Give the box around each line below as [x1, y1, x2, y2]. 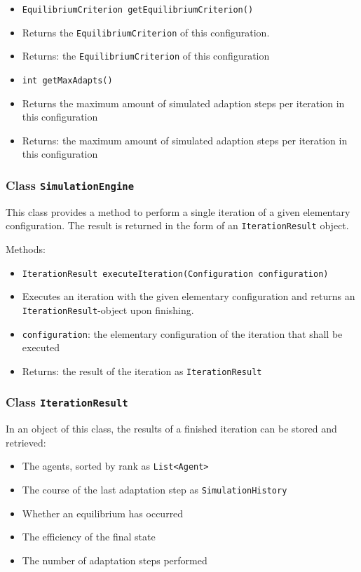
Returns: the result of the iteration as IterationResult [22, 363, 262, 378]
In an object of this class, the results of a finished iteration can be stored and [6, 421, 337, 436]
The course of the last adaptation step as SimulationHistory [22, 482, 287, 497]
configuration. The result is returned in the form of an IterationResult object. [6, 218, 349, 233]
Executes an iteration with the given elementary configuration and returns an [22, 289, 355, 304]
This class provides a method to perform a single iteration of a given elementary [6, 204, 350, 219]
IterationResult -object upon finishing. [22, 302, 194, 317]
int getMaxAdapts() [22, 75, 113, 86]
